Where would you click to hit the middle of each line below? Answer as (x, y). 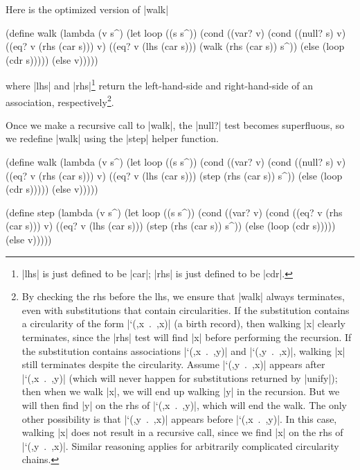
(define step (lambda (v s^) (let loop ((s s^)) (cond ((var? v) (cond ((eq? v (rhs (174, 212)
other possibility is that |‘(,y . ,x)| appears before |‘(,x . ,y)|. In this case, (179, 418)
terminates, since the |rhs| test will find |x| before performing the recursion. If (187, 337)
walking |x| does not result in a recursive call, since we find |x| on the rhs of (182, 432)
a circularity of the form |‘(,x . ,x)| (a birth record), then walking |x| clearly (183, 323)
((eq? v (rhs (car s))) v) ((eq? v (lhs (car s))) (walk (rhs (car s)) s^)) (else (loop (175, 46)
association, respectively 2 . (60, 101)
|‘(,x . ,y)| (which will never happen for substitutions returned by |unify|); (180, 377)
